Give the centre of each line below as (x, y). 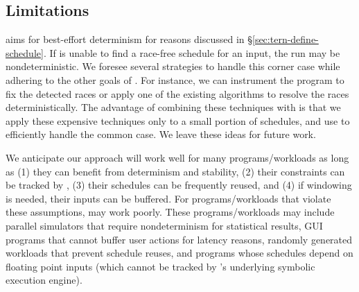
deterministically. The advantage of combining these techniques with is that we (173, 107)
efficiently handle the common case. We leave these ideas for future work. (161, 134)
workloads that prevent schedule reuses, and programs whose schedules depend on (179, 253)
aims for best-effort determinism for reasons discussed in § (129, 39)
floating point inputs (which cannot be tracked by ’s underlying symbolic (160, 266)
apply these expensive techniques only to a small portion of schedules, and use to (178, 120)
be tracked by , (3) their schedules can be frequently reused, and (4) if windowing (179, 185)
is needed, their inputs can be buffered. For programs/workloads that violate (168, 198)
